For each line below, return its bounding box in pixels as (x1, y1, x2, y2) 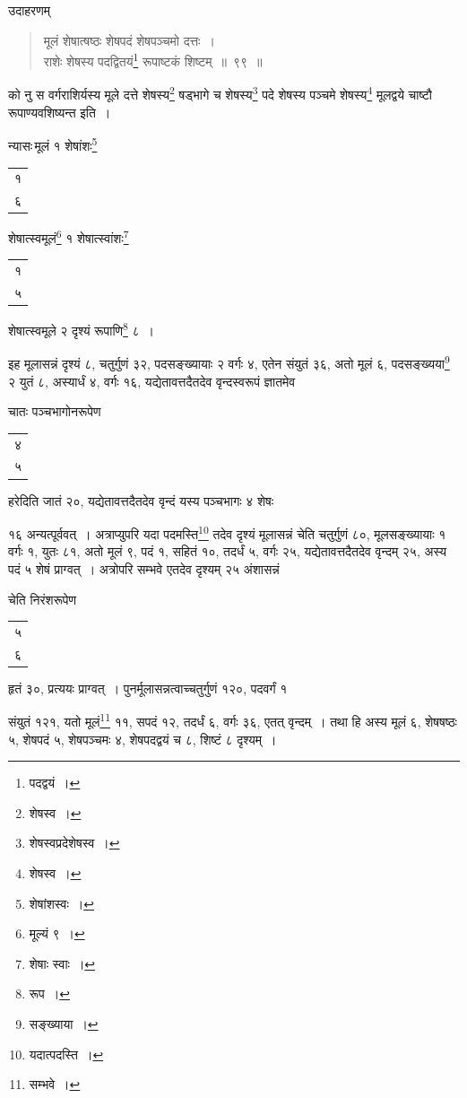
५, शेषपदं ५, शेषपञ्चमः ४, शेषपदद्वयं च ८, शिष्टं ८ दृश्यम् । (8, 729, 277, 748)
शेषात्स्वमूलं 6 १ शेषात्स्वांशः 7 (8, 226, 129, 247)
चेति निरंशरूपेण (8, 589, 77, 608)
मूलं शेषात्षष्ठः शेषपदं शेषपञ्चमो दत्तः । (43, 30, 215, 49)
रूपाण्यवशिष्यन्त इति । (8, 102, 111, 121)
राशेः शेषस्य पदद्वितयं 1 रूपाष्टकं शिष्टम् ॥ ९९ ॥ (43, 49, 263, 70)
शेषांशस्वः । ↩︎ (29, 893, 94, 912)
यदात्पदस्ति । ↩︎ (29, 1044, 104, 1063)
